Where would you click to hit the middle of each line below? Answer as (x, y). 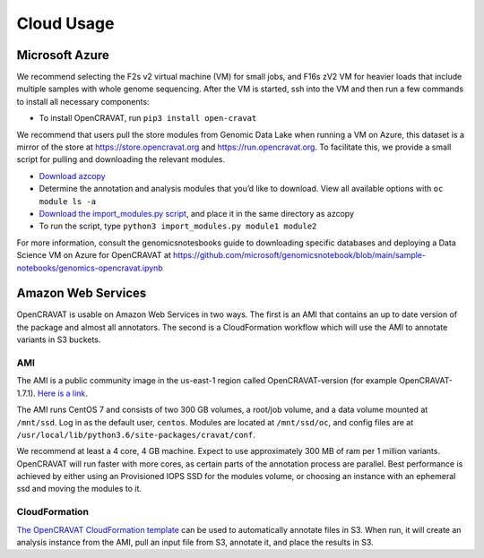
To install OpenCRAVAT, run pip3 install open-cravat (148, 118)
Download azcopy (73, 176)
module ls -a (68, 201)
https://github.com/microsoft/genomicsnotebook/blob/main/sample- (299, 255)
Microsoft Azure (63, 55)
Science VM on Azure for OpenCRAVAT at (94, 255)
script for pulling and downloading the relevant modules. (121, 159)
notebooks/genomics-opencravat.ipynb (90, 268)
